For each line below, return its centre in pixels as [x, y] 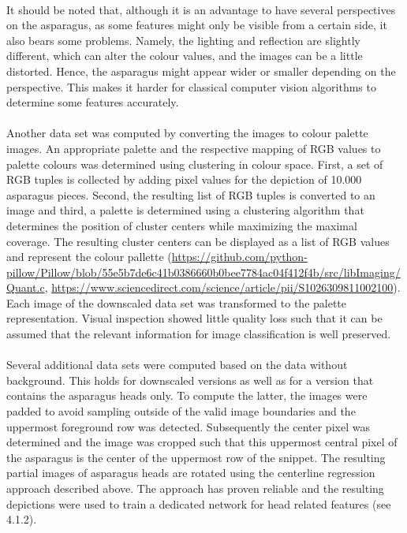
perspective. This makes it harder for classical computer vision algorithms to [191, 86]
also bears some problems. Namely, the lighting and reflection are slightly [183, 40]
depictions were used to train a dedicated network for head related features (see [199, 503]
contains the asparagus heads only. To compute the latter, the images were [187, 395]
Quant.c [26, 287]
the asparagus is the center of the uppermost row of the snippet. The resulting [196, 457]
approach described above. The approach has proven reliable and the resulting [195, 488]
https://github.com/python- [239, 257]
